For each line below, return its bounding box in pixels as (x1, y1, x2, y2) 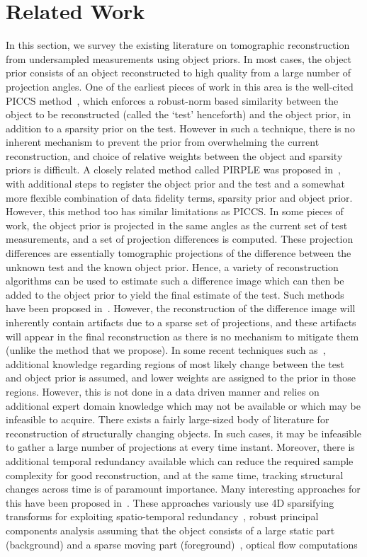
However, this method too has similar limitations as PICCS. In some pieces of (6, 204, 344, 219)
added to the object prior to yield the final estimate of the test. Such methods (6, 287, 344, 302)
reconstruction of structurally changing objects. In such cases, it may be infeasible (6, 425, 361, 440)
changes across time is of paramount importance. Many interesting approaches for (6, 481, 361, 496)
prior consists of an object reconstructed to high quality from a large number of (6, 65, 351, 80)
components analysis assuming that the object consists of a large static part (6, 522, 335, 537)
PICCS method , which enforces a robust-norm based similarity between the (6, 93, 339, 108)
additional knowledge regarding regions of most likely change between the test (6, 356, 344, 371)
